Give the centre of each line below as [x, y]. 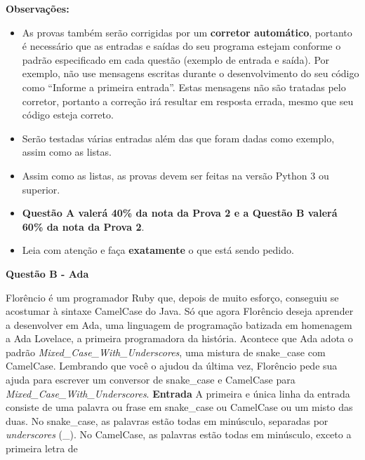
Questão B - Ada [47, 273]
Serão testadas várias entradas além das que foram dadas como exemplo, [178, 138]
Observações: [38, 8]
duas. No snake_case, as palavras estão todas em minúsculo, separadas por [167, 420]
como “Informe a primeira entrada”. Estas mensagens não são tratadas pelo [184, 87]
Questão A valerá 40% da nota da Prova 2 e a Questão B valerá [180, 213]
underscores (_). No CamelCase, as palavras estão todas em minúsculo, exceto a [179, 434]
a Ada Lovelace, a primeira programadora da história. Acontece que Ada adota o [179, 338]
